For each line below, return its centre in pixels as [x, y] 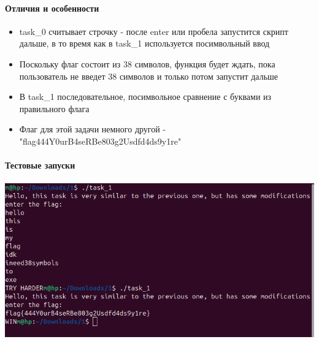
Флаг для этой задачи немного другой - [93, 129]
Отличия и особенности [52, 8]
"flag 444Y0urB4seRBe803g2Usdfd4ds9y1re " [100, 141]
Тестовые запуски [40, 165]
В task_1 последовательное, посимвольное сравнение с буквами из [145, 97]
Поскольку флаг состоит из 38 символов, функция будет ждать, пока [147, 63]
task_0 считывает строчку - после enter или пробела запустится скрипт [154, 31]
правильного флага [54, 108]
